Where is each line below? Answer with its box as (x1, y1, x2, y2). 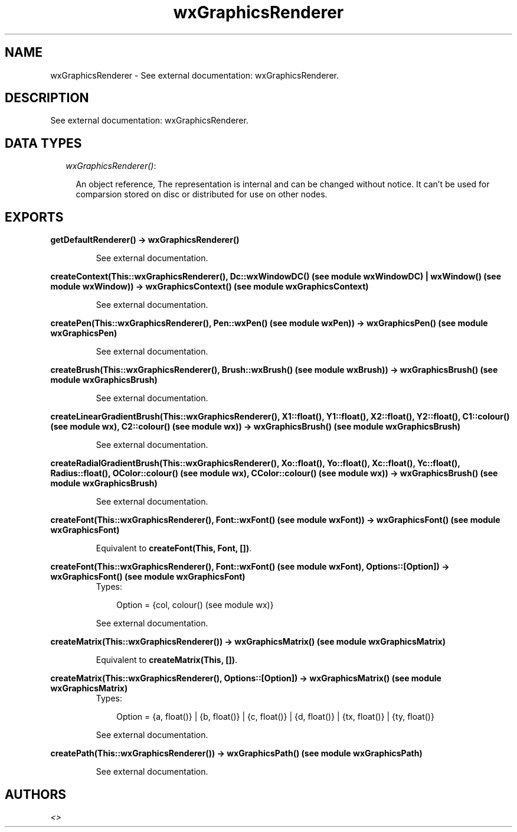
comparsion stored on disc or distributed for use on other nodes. (76, 189, 328, 200)
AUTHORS (5, 786, 67, 802)
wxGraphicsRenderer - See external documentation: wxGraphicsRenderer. (50, 70, 339, 80)
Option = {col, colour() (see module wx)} (116, 600, 274, 610)
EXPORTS (5, 209, 64, 225)
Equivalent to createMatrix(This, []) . (96, 655, 238, 665)
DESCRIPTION (5, 90, 89, 106)
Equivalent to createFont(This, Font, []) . (96, 543, 252, 554)
